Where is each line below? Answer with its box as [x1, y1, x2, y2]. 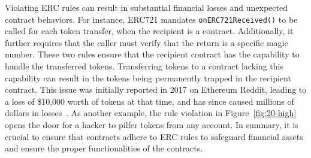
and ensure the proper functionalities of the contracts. [5, 142, 203, 154]
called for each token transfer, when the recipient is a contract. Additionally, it [5, 25, 294, 37]
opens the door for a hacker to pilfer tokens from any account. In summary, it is [5, 118, 298, 130]
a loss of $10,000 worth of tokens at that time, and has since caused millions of [5, 95, 294, 107]
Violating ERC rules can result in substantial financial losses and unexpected [5, 1, 288, 13]
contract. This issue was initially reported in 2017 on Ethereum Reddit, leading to [5, 83, 307, 96]
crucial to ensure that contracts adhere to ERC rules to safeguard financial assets [5, 130, 303, 142]
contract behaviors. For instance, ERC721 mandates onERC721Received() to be [5, 13, 298, 25]
